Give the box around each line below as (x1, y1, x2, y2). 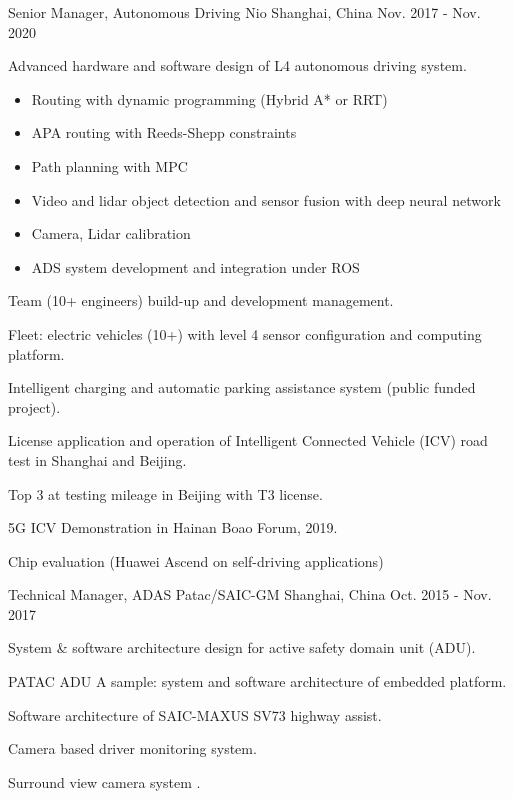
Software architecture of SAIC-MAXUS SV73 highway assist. (8, 704, 382, 725)
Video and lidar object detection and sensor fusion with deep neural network (31, 189, 501, 210)
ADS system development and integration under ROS (31, 256, 360, 277)
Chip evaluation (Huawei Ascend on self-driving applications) (8, 550, 384, 571)
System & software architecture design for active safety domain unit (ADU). (8, 637, 476, 658)
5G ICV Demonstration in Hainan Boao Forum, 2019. (8, 517, 338, 538)
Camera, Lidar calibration (31, 223, 191, 244)
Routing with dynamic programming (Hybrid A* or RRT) (31, 88, 388, 109)
